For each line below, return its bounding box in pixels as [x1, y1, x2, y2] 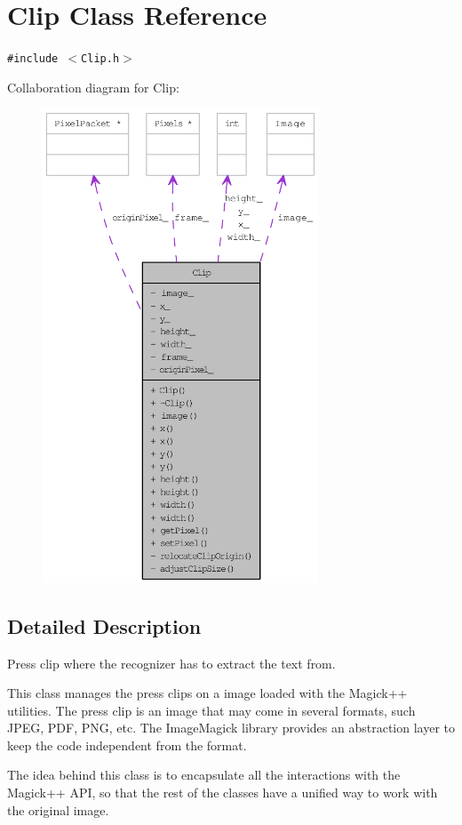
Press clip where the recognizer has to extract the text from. [7, 653, 336, 672]
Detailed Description [7, 612, 202, 639]
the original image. [7, 800, 109, 819]
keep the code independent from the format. [7, 735, 247, 754]
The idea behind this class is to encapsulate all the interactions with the [7, 765, 401, 784]
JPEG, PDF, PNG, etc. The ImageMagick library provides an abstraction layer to [7, 718, 455, 737]
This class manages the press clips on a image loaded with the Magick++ [7, 684, 408, 702]
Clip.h [81, 52, 120, 66]
